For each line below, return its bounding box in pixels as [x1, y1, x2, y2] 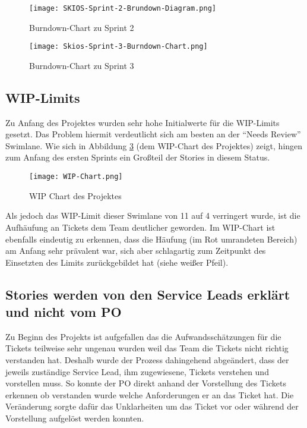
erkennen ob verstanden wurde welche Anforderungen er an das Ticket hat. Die [5, 388, 294, 401]
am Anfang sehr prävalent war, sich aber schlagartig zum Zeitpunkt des [5, 244, 266, 257]
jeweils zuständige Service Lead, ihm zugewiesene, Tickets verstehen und [5, 365, 269, 377]
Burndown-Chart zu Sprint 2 [29, 21, 134, 33]
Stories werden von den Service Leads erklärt [5, 285, 290, 303]
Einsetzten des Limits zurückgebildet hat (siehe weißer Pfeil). [5, 256, 229, 268]
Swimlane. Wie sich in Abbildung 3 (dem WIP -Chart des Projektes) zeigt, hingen [5, 139, 303, 152]
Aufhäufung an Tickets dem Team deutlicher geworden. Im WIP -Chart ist [5, 221, 276, 233]
